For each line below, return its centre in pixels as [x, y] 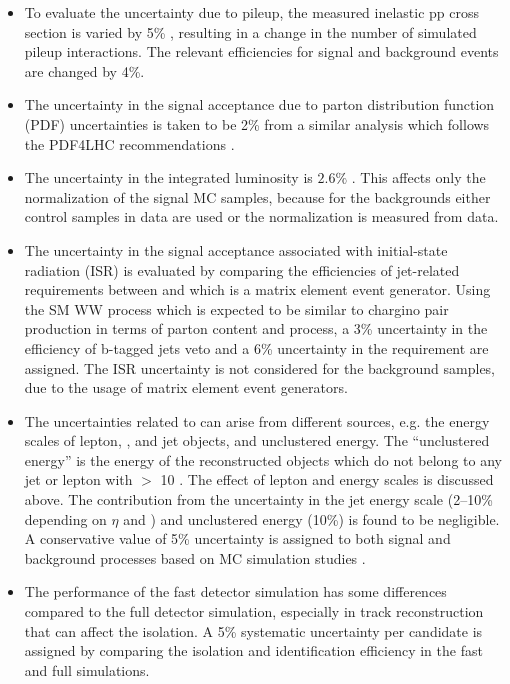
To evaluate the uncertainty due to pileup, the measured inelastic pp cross [252, 12]
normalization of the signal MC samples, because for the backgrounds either [257, 196]
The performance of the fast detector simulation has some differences [235, 591]
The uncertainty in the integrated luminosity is [168, 177]
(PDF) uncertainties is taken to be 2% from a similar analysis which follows [257, 123]
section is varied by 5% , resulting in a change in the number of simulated [250, 31]
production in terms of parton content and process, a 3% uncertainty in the [256, 328]
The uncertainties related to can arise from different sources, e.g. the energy [257, 420]
